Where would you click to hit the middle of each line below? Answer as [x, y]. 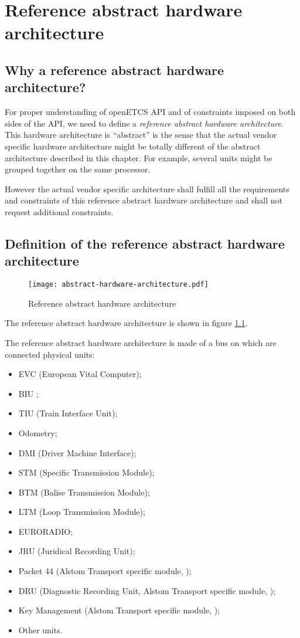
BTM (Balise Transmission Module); [84, 492]
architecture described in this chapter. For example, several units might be [139, 157]
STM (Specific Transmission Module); [86, 472]
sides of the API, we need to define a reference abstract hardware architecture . [144, 123]
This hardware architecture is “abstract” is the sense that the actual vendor [141, 135]
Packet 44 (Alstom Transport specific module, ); [105, 571]
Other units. [40, 629]
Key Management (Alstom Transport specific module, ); [119, 610]
